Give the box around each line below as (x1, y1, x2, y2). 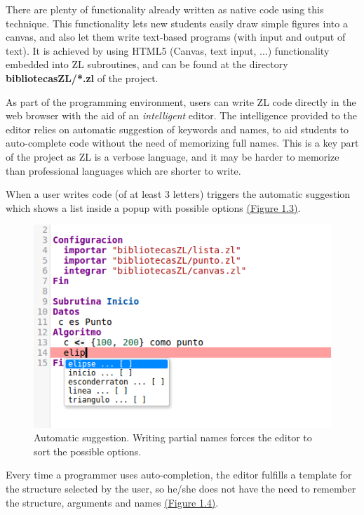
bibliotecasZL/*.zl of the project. (6, 70, 159, 85)
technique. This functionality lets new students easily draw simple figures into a (6, 15, 348, 30)
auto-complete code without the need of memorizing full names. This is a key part (6, 135, 359, 150)
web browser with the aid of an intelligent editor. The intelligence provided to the (6, 108, 357, 123)
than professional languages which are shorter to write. (6, 163, 241, 178)
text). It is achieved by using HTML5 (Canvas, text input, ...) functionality (6, 43, 330, 58)
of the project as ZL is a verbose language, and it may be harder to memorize (6, 149, 339, 163)
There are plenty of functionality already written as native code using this (6, 2, 324, 16)
